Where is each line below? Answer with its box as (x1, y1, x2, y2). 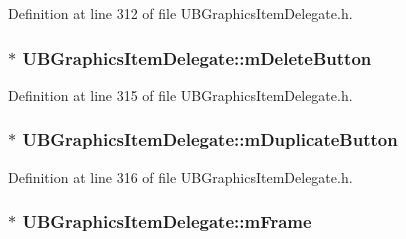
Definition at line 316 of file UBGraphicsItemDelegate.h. (8, 166, 353, 187)
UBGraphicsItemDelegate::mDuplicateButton (22, 127, 398, 152)
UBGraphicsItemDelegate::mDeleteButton (22, 45, 372, 70)
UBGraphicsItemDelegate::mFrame (22, 209, 312, 234)
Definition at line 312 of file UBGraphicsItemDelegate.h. (8, 3, 353, 23)
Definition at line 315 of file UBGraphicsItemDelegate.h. (8, 84, 353, 105)
